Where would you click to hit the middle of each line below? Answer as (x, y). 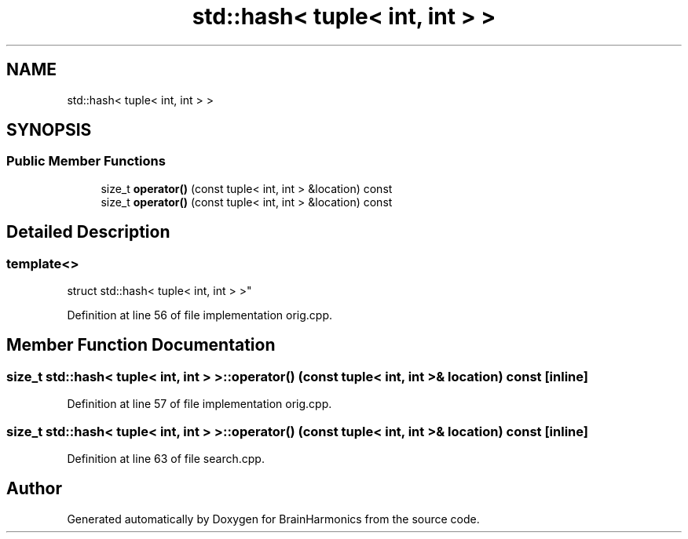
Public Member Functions (86, 161)
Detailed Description (88, 232)
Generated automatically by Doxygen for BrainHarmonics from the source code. (273, 519)
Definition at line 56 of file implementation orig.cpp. (200, 315)
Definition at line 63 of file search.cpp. (166, 459)
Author (34, 489)
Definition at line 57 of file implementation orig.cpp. (199, 404)
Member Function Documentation (141, 345)
